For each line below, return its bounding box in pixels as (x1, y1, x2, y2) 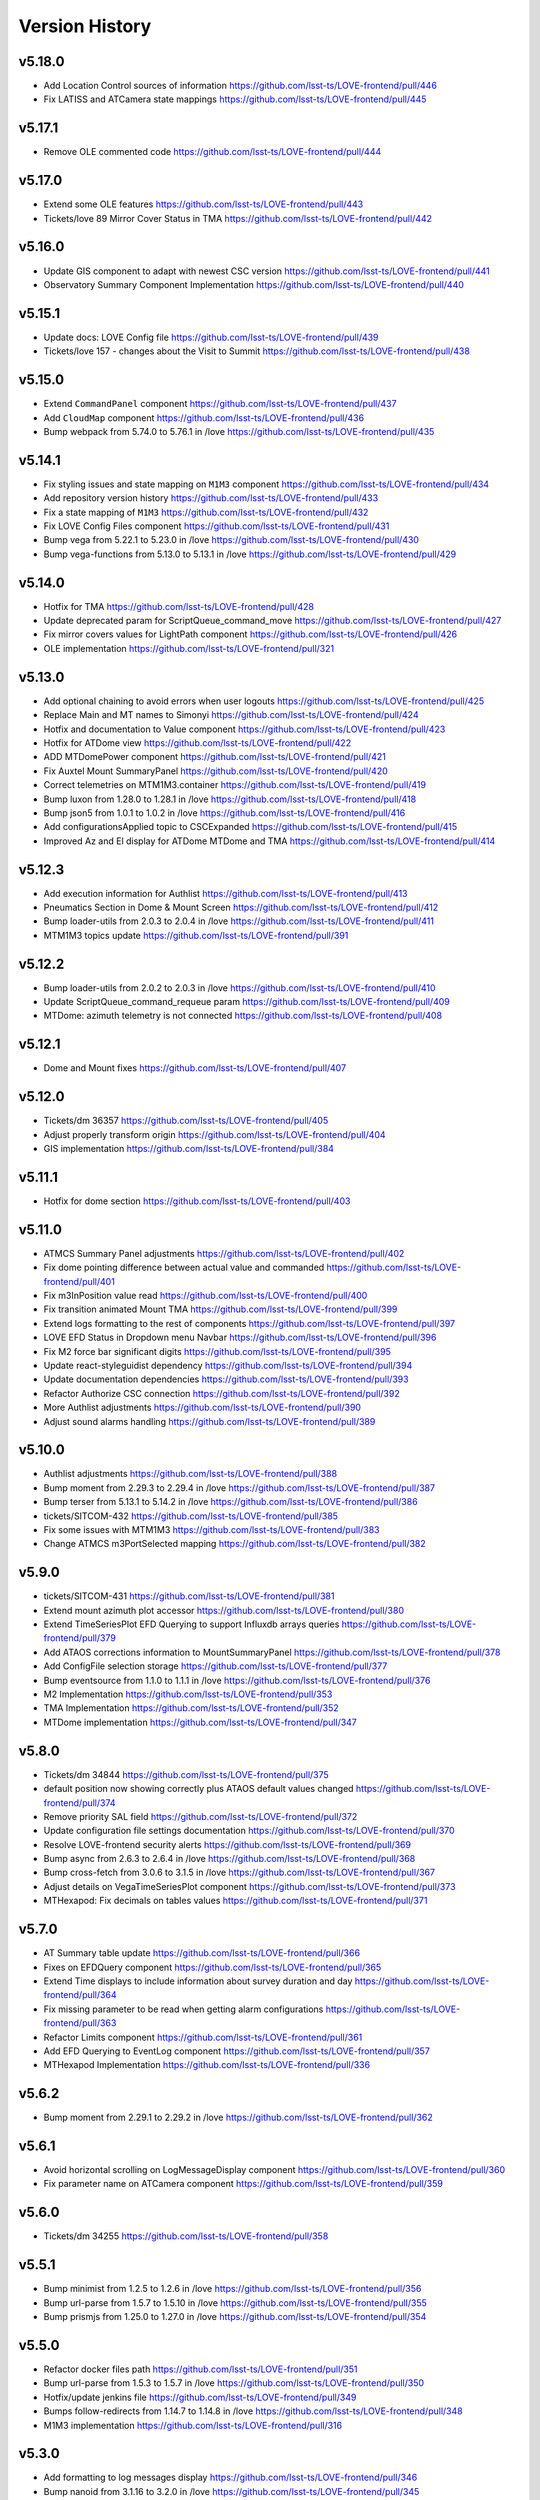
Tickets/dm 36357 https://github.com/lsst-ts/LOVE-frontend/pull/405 (43, 1115, 329, 1127)
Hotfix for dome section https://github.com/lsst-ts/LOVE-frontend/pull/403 (43, 1195, 351, 1207)
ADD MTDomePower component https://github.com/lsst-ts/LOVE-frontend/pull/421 (43, 751, 387, 763)
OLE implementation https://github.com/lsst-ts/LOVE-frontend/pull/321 (43, 642, 335, 654)
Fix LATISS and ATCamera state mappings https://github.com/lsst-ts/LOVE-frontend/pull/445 (43, 93, 427, 105)
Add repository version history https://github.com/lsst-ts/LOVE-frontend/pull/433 (43, 492, 379, 504)
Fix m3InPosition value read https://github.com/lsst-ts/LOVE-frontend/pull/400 (43, 1290, 368, 1302)
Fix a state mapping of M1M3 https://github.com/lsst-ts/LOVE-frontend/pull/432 (43, 506, 369, 518)
